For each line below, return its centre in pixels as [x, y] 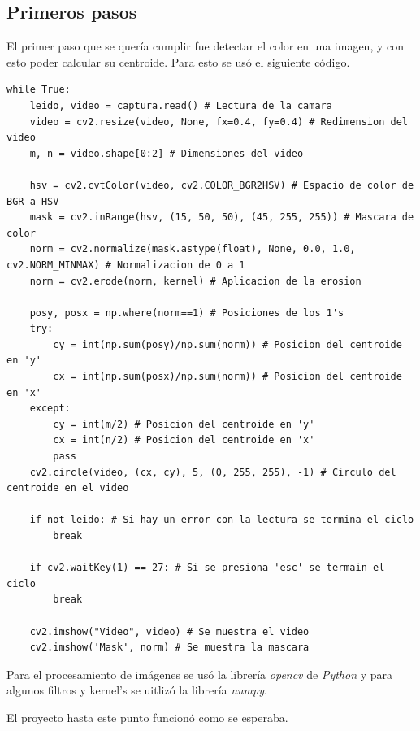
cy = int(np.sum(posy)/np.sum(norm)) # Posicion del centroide [227, 344]
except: [50, 409]
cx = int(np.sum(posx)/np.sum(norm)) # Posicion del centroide [227, 377]
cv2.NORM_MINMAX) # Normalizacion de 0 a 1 [126, 265]
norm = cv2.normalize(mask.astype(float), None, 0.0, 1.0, [193, 249]
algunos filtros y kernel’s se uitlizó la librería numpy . [137, 690]
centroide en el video [68, 488]
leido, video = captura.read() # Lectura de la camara [181, 105]
